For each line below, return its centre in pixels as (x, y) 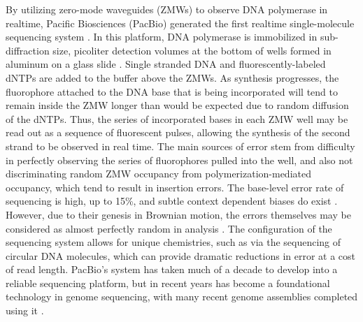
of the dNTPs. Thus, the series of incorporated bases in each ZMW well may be (177, 118)
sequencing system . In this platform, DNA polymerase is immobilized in (162, 37)
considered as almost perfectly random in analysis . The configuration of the (169, 228)
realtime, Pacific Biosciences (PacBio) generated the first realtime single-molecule (180, 23)
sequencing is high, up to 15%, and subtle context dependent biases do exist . (172, 201)
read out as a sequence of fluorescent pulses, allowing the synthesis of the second (178, 132)
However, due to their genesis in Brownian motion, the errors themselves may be (178, 214)
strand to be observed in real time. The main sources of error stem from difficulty (180, 146)
